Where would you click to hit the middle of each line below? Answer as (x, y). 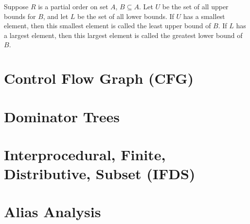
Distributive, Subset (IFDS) (100, 174)
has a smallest (204, 16)
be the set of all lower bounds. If (125, 16)
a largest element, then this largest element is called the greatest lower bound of (123, 35)
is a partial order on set (73, 6)
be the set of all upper (195, 6)
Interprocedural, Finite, (85, 154)
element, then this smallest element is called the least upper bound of (107, 26)
